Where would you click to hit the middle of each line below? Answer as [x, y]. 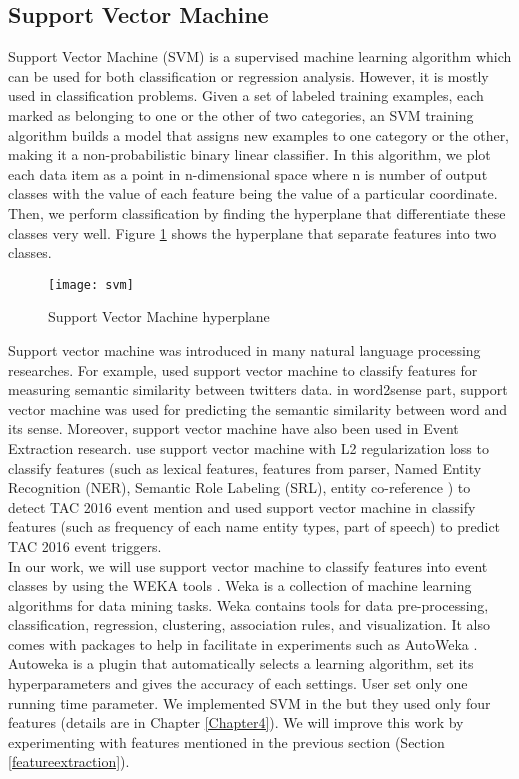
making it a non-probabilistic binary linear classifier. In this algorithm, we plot [249, 154]
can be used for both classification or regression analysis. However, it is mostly [248, 75]
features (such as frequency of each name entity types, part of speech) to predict [254, 526]
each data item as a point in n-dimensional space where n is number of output [248, 173]
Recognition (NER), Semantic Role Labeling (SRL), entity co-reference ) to [239, 487]
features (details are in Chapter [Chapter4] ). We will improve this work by [236, 722]
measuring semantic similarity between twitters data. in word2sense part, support [258, 389]
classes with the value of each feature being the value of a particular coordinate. [253, 193]
